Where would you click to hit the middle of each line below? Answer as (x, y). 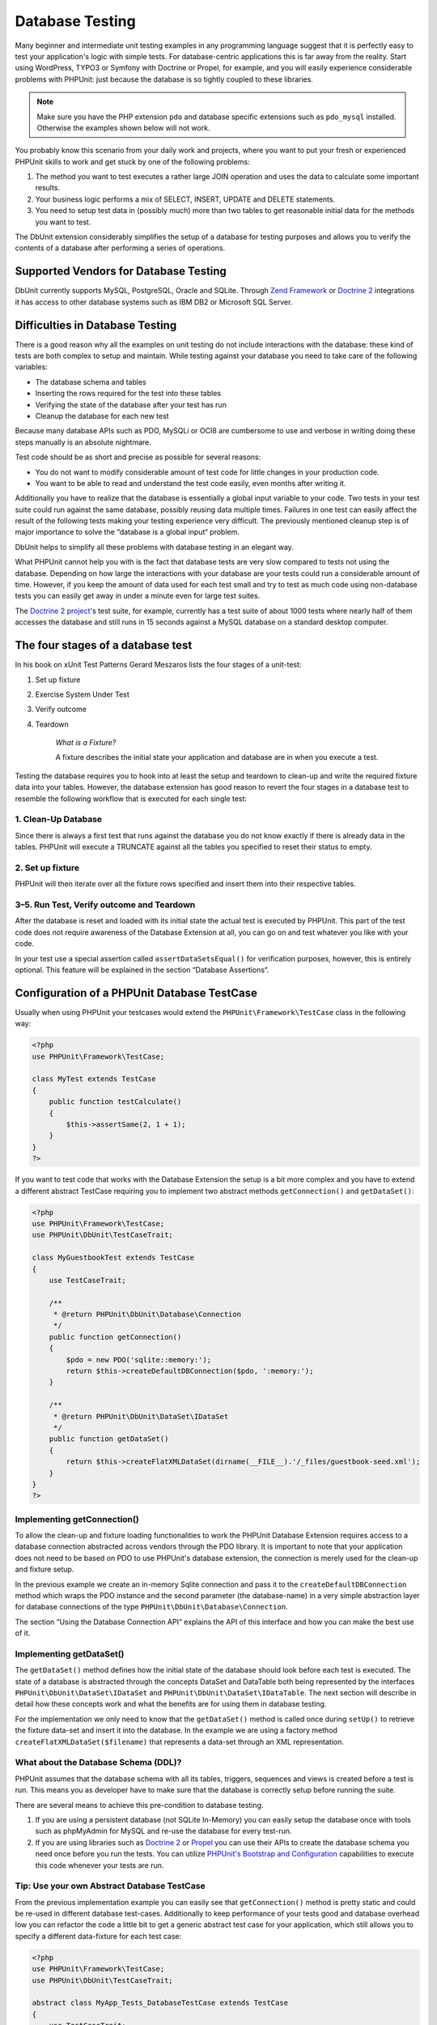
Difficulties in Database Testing (96, 325)
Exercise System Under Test (82, 694)
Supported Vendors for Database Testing (121, 271)
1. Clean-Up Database (59, 820)
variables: (31, 367)
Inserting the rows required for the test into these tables (128, 394)
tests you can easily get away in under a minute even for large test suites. (138, 596)
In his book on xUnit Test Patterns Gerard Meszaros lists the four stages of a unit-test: (158, 665)
